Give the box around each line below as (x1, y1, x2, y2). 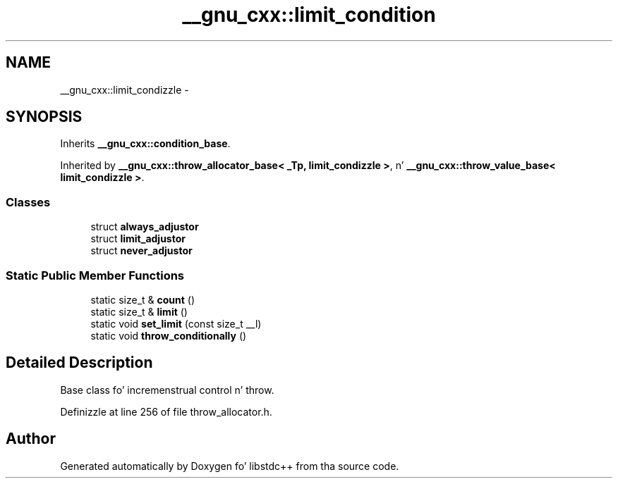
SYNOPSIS (6, 108, 83, 126)
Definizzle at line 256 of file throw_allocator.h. (60, 405, 272, 418)
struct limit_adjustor (90, 232, 186, 245)
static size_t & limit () (90, 305, 188, 318)
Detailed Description (6, 354, 153, 372)
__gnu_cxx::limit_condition (182, 3, 436, 27)
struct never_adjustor (90, 244, 193, 257)
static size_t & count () (90, 293, 195, 306)
